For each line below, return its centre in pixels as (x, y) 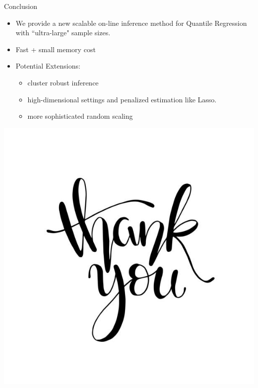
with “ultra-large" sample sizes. (63, 33)
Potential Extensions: (48, 66)
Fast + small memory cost (56, 49)
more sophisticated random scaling (80, 116)
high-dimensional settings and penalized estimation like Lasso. (122, 99)
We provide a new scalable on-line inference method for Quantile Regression (131, 23)
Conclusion (21, 6)
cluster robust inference (63, 82)
